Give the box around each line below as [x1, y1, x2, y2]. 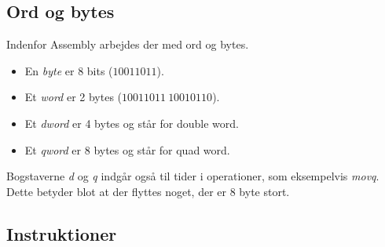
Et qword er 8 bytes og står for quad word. [24, 141, 230, 158]
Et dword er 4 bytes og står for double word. [24, 114, 239, 131]
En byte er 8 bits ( [24, 62, 113, 78]
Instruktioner [6, 221, 117, 245]
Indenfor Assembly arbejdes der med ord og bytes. [6, 36, 249, 53]
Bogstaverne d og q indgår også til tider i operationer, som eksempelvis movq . [6, 168, 379, 184]
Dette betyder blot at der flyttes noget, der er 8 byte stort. [6, 183, 290, 199]
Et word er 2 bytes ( [24, 89, 123, 105]
